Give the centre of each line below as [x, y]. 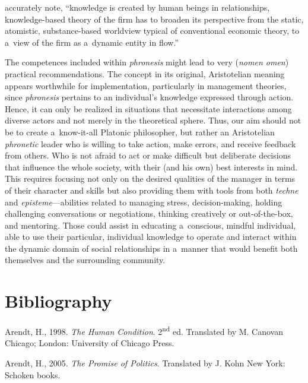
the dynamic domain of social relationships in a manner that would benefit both [151, 248]
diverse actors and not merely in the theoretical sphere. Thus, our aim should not [153, 120]
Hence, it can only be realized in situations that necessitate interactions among [148, 108]
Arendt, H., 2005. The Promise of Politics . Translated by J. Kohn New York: [145, 363]
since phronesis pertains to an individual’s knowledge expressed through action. [149, 97]
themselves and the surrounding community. [85, 260]
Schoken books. [33, 374]
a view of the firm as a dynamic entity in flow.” [92, 42]
